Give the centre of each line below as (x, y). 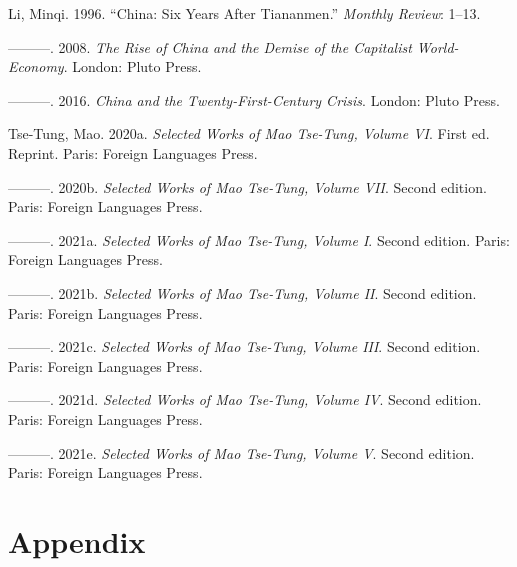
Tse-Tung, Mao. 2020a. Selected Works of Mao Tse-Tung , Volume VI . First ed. (249, 133)
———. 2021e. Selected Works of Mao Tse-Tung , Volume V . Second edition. (241, 452)
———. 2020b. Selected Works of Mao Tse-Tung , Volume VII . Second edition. (247, 186)
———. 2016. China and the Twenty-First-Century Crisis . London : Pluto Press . (254, 99)
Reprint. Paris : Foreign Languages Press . (133, 152)
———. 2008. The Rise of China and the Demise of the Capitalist (210, 46)
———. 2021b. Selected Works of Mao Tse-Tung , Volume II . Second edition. (242, 292)
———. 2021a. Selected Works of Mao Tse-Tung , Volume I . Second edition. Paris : (259, 239)
